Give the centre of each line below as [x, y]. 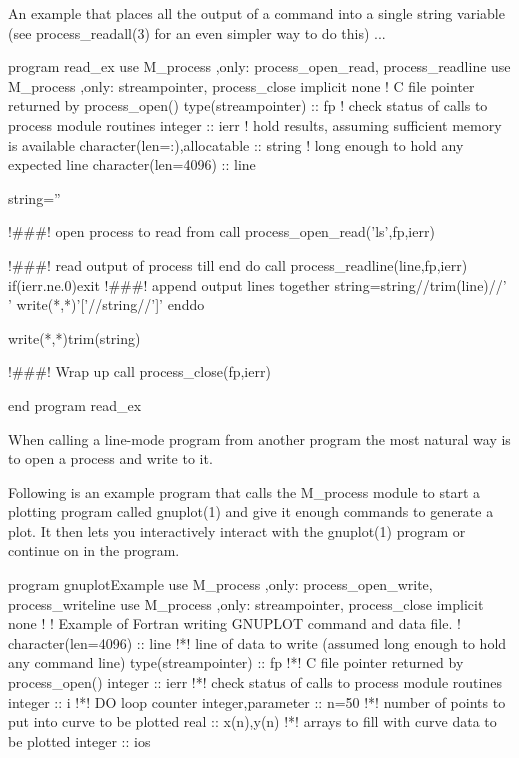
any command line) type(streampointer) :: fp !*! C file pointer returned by [236, 662]
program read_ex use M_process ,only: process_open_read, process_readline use [259, 66]
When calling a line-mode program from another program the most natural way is [259, 438]
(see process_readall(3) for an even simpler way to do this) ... [197, 32]
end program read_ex [75, 404]
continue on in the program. [94, 550]
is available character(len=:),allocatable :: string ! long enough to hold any [236, 144]
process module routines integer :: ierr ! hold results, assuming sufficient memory [255, 124]
